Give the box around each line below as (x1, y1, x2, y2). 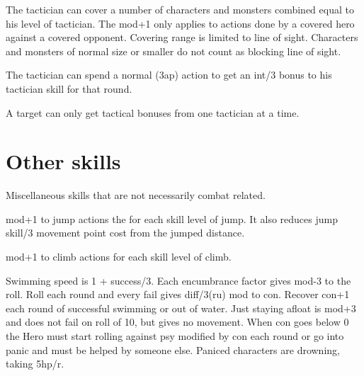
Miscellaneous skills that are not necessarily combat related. (6, 188, 266, 203)
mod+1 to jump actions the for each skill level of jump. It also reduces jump (6, 211, 338, 226)
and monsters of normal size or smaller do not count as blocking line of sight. (6, 43, 341, 58)
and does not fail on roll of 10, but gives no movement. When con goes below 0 (6, 314, 349, 329)
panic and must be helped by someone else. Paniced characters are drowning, (6, 342, 340, 357)
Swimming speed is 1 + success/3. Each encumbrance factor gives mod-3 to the (6, 273, 351, 287)
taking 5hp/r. (6, 356, 64, 371)
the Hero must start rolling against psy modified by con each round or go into (6, 329, 344, 343)
